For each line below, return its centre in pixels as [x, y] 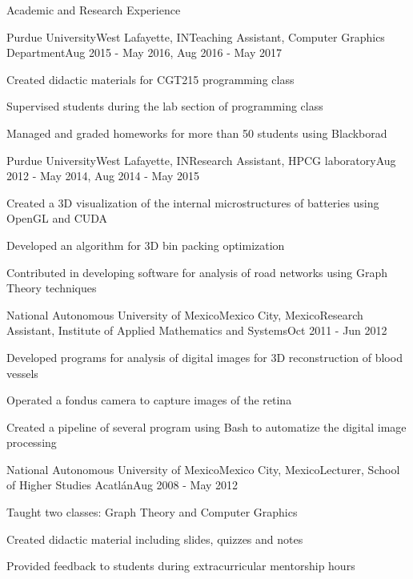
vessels [22, 373]
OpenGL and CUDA [57, 218]
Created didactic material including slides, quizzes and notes [155, 539]
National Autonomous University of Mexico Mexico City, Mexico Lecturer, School [203, 469]
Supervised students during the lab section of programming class [165, 106]
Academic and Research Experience [94, 10]
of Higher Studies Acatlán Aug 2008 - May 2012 [122, 485]
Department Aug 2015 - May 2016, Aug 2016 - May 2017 [144, 52]
